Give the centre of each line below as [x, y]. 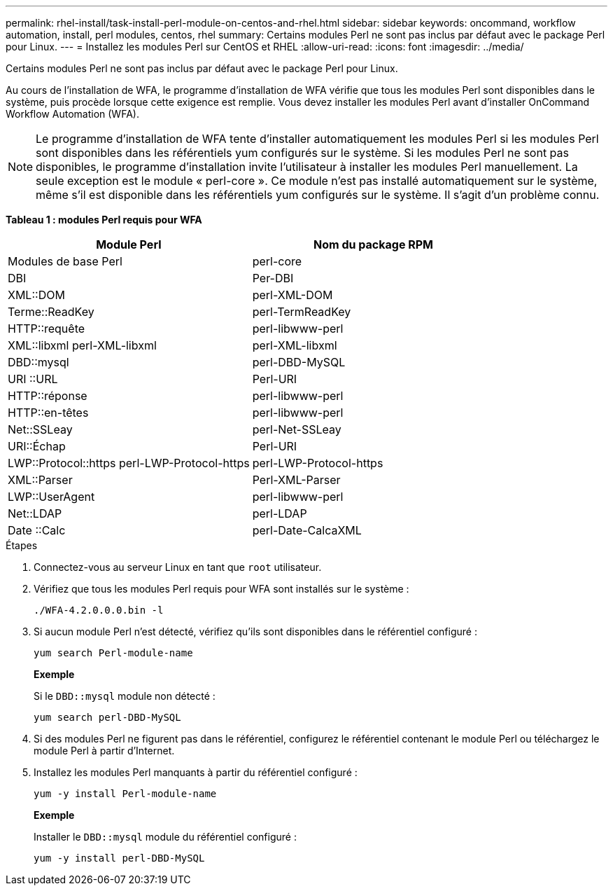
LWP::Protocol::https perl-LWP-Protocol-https [129, 463]
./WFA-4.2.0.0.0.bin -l [99, 610]
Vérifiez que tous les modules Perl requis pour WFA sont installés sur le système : [221, 589]
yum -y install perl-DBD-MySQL [119, 858]
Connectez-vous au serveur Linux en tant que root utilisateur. [178, 567]
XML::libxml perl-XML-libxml [82, 345]
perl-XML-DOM [293, 295]
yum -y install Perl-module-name [125, 794]
